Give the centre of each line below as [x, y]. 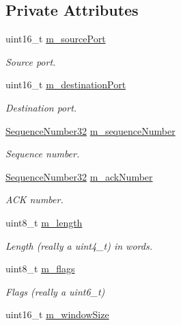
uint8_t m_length [44, 222]
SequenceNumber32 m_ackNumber [79, 176]
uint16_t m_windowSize [57, 314]
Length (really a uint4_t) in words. [79, 245]
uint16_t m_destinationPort [66, 84]
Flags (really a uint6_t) [55, 291]
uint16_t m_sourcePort [56, 39]
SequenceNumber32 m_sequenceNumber [90, 130]
